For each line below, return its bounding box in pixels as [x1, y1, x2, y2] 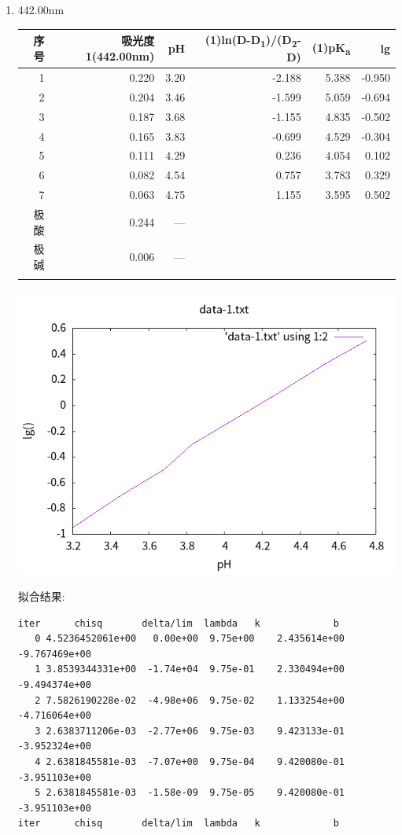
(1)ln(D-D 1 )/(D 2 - [205, 31, 301, 50]
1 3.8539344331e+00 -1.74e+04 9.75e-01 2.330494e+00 [35, 664, 345, 675]
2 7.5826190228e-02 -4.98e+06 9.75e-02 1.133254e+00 [35, 694, 345, 706]
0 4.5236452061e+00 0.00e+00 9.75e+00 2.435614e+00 [35, 633, 345, 645]
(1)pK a [312, 39, 351, 57]
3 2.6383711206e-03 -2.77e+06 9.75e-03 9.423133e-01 [35, 725, 345, 737]
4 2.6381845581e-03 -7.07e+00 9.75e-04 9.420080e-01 [35, 756, 345, 768]
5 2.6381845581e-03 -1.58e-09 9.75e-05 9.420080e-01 [35, 787, 345, 799]
